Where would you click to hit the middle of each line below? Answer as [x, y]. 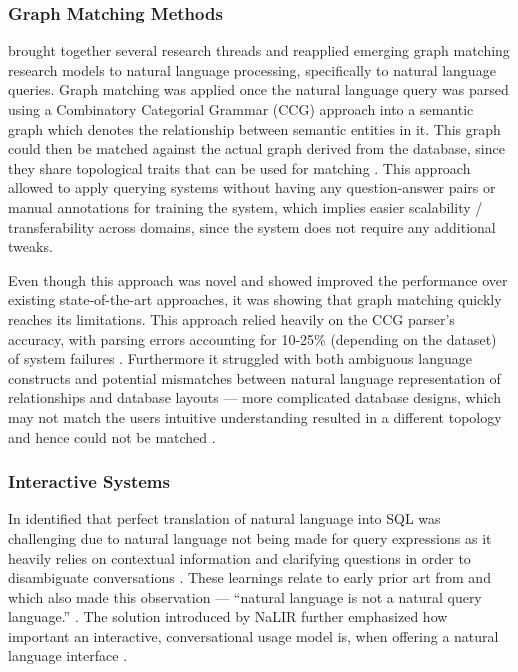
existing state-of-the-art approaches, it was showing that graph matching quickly [255, 299]
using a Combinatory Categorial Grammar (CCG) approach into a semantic [241, 109]
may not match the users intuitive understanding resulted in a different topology [255, 416]
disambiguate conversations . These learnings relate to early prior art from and [249, 577]
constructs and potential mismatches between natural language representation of [254, 377]
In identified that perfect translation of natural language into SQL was [224, 518]
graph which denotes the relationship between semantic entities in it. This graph [254, 128]
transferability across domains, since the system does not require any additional [252, 226]
